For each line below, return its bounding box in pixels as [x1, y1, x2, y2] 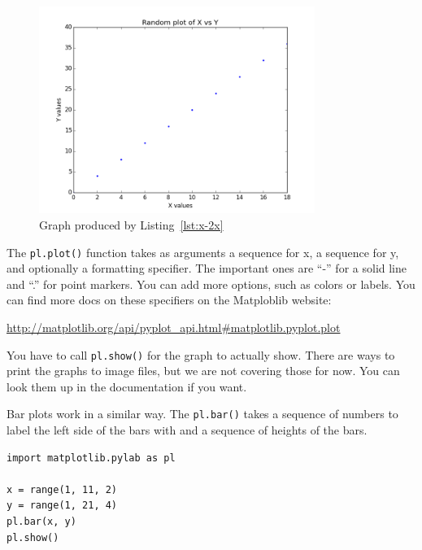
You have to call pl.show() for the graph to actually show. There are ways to [7, 346, 395, 363]
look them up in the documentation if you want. [7, 378, 247, 395]
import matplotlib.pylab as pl [7, 452, 176, 464]
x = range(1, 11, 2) [7, 483, 118, 495]
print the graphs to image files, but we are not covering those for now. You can [7, 362, 400, 379]
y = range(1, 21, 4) [7, 500, 118, 512]
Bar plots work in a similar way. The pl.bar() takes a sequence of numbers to [7, 405, 398, 422]
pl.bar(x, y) [7, 516, 76, 528]
